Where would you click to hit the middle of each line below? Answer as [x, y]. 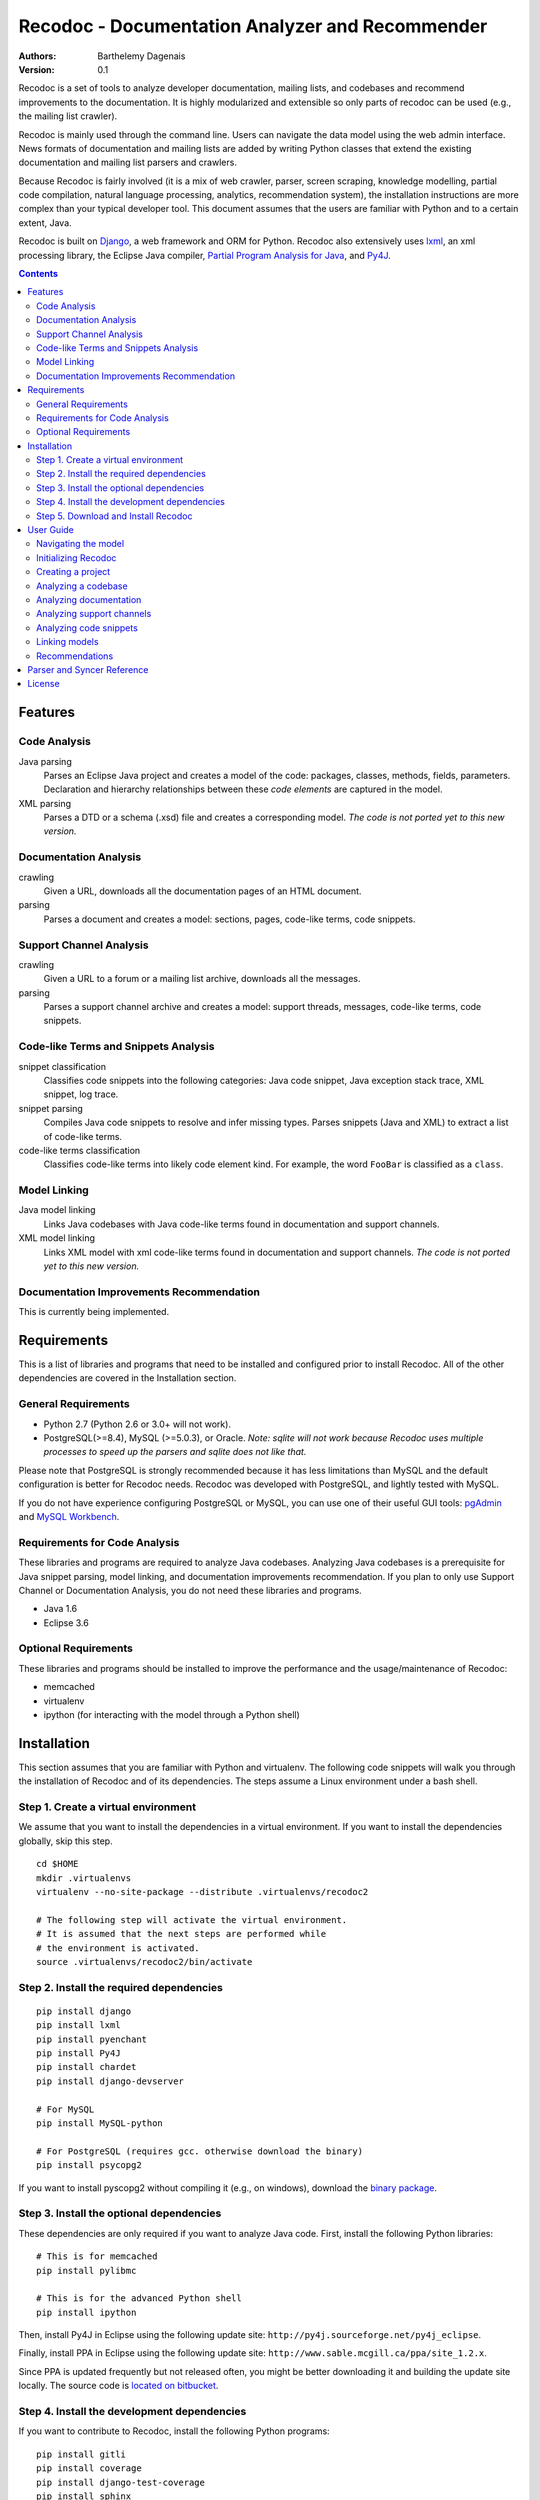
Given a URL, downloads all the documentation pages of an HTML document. [202, 891]
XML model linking [56, 1238]
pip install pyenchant [92, 2039]
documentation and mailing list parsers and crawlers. [127, 162]
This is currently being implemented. [94, 1312]
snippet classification [62, 1066]
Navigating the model [80, 544]
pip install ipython [86, 2312]
